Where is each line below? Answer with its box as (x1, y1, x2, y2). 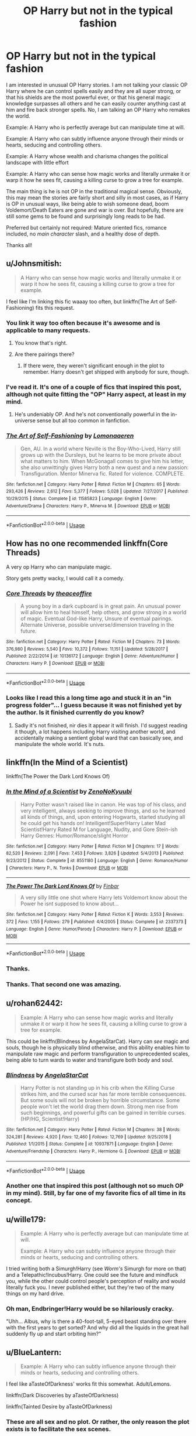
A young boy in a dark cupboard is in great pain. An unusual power (20, 603, 181, 610)
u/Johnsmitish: (6, 259, 62, 269)
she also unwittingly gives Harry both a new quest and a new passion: (20, 464, 189, 471)
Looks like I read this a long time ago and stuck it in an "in (6, 694, 171, 702)
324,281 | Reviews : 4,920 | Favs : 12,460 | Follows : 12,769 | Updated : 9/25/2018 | (6, 1134, 171, 1140)
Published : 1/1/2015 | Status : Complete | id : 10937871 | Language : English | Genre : (6, 1141, 173, 1147)
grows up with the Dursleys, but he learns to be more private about (20, 451, 182, 458)
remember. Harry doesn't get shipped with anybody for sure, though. (23, 368, 190, 375)
